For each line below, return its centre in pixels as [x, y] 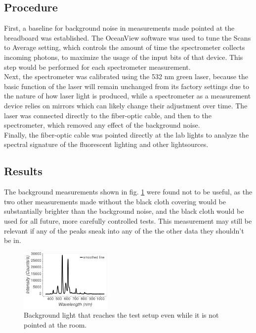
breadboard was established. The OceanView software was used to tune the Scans [128, 37]
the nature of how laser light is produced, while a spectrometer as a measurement [128, 96]
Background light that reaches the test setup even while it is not [121, 315]
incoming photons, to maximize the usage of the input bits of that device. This [124, 57]
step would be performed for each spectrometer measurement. [97, 67]
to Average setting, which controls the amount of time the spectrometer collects [125, 47]
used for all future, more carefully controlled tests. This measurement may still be [128, 220]
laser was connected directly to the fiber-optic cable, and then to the [108, 115]
